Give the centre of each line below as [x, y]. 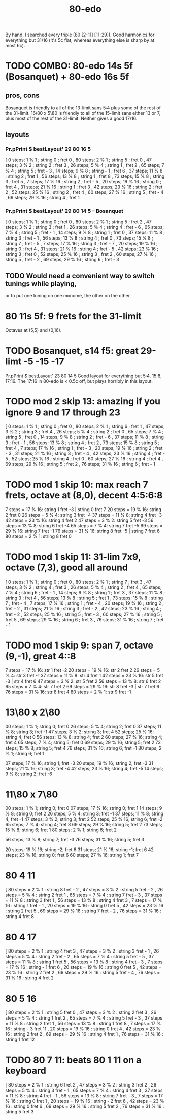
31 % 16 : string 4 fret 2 [30, 978]
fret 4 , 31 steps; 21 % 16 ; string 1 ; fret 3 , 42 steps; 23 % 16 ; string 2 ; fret [84, 187]
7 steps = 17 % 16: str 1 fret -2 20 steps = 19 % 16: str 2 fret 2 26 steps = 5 [83, 670]
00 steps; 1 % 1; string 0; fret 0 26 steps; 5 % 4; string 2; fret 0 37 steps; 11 [83, 726]
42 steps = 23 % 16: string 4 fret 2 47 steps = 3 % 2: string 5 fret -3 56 [79, 520]
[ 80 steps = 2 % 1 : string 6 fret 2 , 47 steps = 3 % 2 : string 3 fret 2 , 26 [81, 1085]
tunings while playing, [41, 283]
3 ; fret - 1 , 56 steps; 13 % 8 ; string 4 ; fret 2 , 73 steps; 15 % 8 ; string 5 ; [82, 443]
